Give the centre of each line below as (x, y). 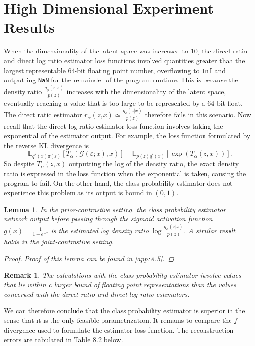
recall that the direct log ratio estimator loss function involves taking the (114, 126)
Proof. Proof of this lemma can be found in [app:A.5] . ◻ (89, 258)
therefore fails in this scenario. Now (198, 115)
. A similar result (209, 230)
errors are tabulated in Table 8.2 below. (64, 339)
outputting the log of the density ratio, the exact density (154, 164)
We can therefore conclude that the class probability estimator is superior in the (125, 310)
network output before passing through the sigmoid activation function (108, 219)
